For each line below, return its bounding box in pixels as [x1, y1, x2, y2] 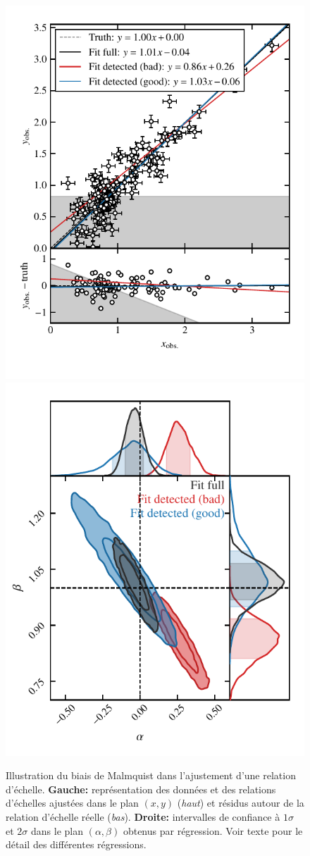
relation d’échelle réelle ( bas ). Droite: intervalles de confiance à [6, 809, 280, 824]
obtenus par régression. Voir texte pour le [123, 823, 303, 838]
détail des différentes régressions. [6, 837, 147, 852]
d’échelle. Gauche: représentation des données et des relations [6, 781, 276, 796]
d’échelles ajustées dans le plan [6, 795, 139, 810]
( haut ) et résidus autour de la [177, 795, 304, 810]
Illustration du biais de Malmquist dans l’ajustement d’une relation [6, 768, 296, 783]
